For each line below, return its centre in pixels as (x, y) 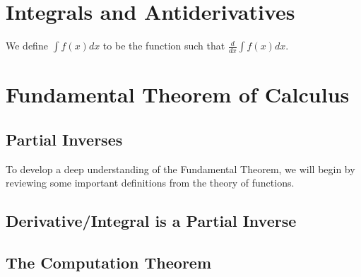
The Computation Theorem (109, 263)
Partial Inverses (64, 139)
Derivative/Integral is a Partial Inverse (151, 221)
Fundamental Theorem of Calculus (178, 94)
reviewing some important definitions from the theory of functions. (150, 183)
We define (27, 46)
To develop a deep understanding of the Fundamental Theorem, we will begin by (180, 169)
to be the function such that (164, 46)
